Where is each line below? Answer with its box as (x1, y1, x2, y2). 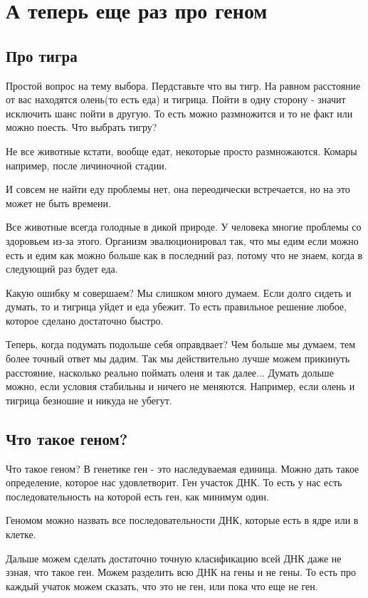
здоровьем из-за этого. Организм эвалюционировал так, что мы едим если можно (6, 233, 359, 248)
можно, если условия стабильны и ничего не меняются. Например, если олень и (6, 379, 355, 394)
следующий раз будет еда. (6, 261, 118, 276)
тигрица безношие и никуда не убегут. (6, 392, 172, 407)
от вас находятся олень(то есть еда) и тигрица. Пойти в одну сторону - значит (6, 92, 346, 107)
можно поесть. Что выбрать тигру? (6, 120, 157, 135)
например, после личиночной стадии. (6, 157, 167, 172)
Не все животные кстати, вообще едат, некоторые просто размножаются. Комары (6, 143, 357, 158)
